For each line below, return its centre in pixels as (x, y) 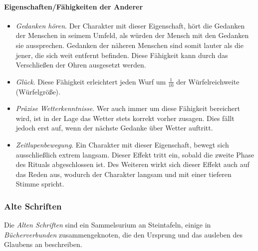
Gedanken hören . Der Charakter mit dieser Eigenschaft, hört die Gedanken (130, 25)
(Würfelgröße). (38, 91)
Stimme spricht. (40, 184)
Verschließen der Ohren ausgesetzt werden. (81, 65)
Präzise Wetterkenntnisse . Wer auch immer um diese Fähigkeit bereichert (128, 108)
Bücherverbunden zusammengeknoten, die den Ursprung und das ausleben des (124, 234)
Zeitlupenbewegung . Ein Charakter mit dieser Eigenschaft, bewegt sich (122, 144)
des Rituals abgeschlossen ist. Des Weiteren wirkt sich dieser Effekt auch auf (132, 164)
